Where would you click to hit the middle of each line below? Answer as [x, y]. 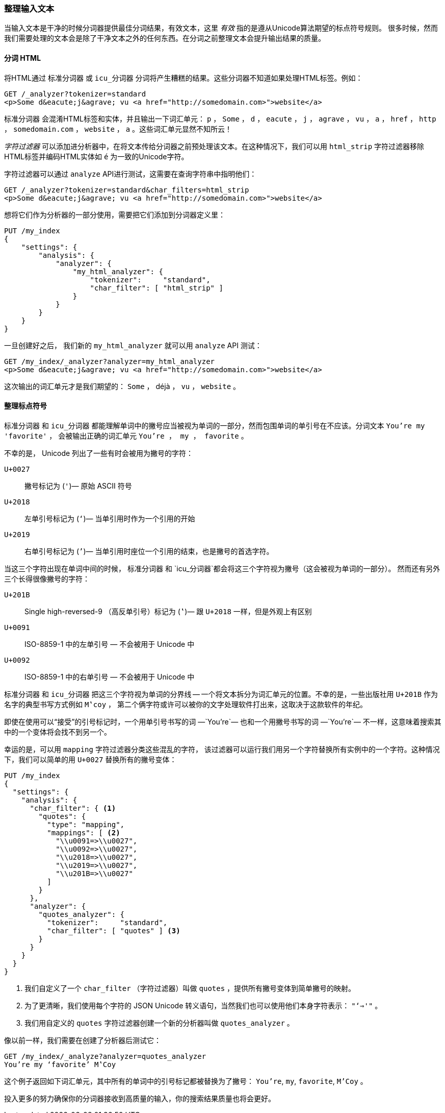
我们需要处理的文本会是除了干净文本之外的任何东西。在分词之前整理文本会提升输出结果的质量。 [165, 38]
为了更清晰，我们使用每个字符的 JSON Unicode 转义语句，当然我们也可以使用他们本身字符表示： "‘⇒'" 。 [203, 1005]
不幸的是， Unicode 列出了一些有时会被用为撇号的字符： [99, 453]
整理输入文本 [29, 9]
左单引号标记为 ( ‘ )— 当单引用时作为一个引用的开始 [110, 518]
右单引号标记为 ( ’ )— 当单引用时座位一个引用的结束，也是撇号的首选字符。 [149, 551]
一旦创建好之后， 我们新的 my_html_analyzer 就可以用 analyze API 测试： [133, 345]
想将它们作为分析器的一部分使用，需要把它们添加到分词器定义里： [115, 214]
